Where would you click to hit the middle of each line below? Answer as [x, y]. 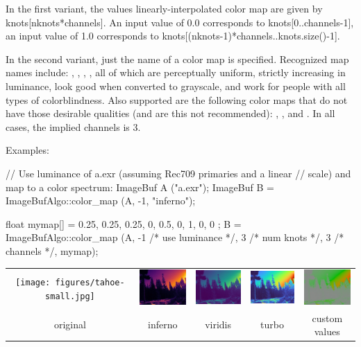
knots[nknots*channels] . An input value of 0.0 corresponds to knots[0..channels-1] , [180, 22]
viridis [218, 324]
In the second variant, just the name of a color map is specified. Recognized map [177, 59]
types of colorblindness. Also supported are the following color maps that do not [177, 99]
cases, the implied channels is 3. [73, 126]
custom [327, 318]
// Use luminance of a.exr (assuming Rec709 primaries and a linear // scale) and [178, 173]
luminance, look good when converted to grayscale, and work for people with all [176, 86]
